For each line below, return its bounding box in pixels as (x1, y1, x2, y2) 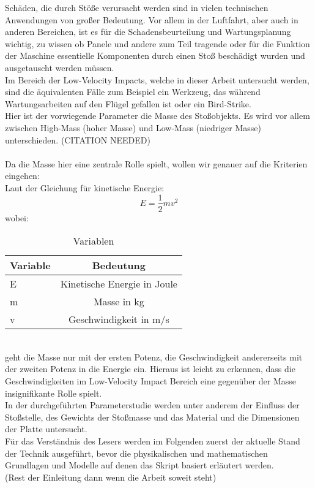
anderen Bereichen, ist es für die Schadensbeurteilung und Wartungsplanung (5, 25, 291, 38)
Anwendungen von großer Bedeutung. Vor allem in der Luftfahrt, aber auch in (5, 13, 298, 26)
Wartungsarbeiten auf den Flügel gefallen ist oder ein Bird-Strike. (5, 97, 251, 110)
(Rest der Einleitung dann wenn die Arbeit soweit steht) (5, 470, 217, 483)
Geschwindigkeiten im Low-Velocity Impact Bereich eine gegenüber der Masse (5, 374, 296, 387)
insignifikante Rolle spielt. (5, 386, 102, 399)
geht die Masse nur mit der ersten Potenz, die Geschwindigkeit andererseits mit (5, 350, 303, 363)
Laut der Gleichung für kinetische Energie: (5, 181, 165, 194)
